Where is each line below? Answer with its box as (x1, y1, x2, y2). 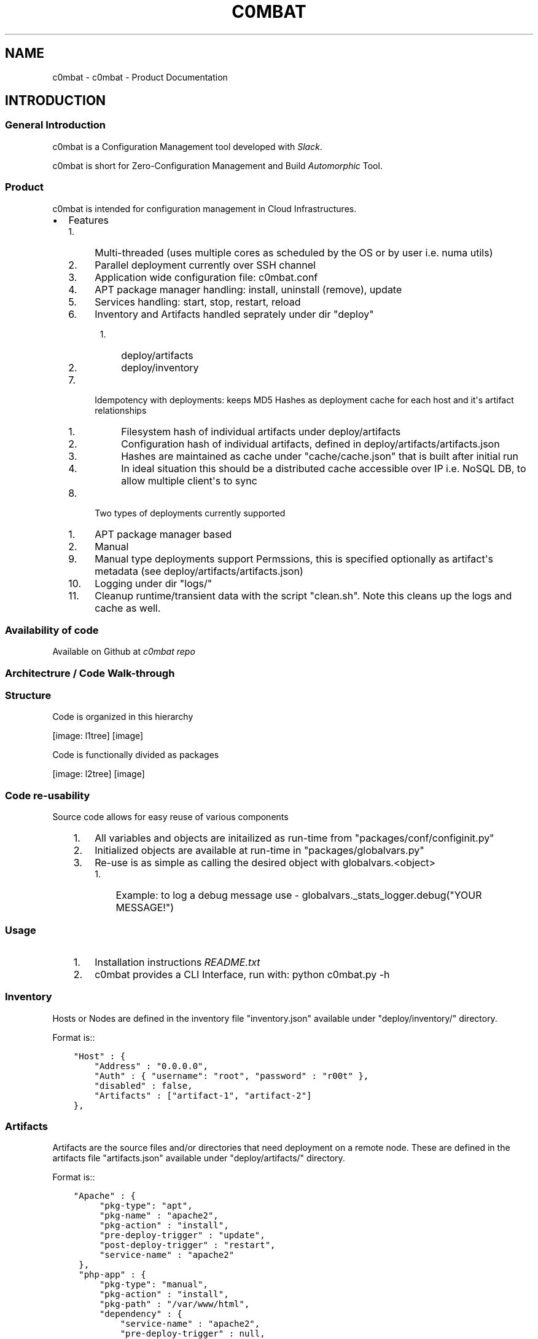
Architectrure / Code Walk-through (5, 666, 175, 679)
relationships (95, 405, 147, 416)
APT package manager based (95, 527, 232, 540)
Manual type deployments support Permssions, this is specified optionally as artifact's (95, 552, 493, 565)
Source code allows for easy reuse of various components (52, 812, 289, 823)
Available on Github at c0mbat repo (52, 646, 195, 657)
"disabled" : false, (94, 1080, 193, 1091)
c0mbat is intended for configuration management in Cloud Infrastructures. (52, 203, 357, 214)
